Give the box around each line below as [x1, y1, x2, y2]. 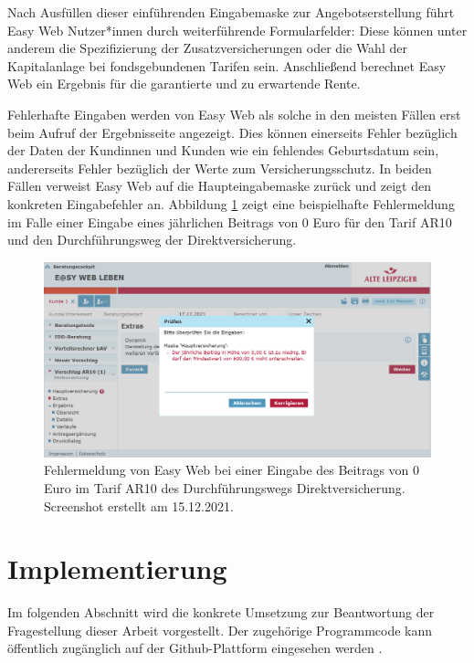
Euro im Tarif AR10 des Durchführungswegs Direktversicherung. [44, 478, 406, 497]
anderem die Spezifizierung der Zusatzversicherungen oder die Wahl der [7, 38, 407, 58]
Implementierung [7, 550, 227, 587]
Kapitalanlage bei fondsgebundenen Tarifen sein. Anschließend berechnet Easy [7, 56, 447, 75]
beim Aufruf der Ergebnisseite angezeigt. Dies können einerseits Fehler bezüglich [7, 122, 458, 142]
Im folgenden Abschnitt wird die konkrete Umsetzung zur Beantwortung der [7, 603, 435, 622]
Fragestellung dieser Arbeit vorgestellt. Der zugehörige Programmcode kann [7, 620, 433, 639]
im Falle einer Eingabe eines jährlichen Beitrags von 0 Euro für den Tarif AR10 [7, 212, 452, 231]
